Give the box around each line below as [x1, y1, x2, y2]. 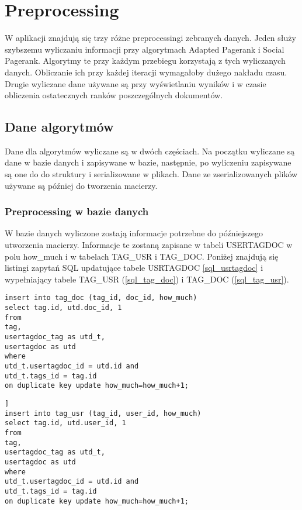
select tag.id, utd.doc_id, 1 [5, 304, 122, 312]
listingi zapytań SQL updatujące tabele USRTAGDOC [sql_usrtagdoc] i [5, 261, 263, 274]
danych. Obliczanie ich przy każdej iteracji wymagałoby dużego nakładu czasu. [5, 66, 287, 78]
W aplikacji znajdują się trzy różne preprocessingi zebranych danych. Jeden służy [5, 32, 296, 44]
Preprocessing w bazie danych [5, 204, 149, 219]
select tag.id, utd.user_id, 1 [5, 419, 126, 428]
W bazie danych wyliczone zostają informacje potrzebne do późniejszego [5, 227, 263, 239]
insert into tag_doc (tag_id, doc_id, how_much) [5, 294, 197, 302]
